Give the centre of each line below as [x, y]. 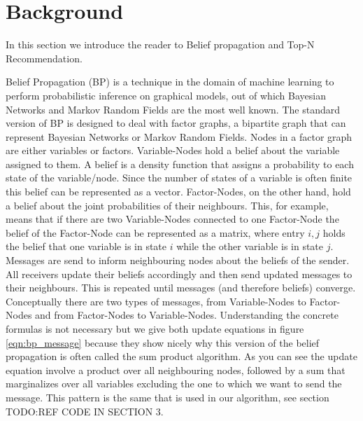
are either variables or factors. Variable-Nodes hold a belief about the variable [173, 150]
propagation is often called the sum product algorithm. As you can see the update [181, 356]
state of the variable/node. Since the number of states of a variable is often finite [179, 178]
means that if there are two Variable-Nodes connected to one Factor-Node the [172, 219]
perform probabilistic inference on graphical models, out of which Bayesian [166, 95]
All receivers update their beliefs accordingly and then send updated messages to [179, 274]
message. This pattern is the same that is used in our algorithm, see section [168, 397]
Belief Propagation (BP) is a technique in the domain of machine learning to [170, 82]
